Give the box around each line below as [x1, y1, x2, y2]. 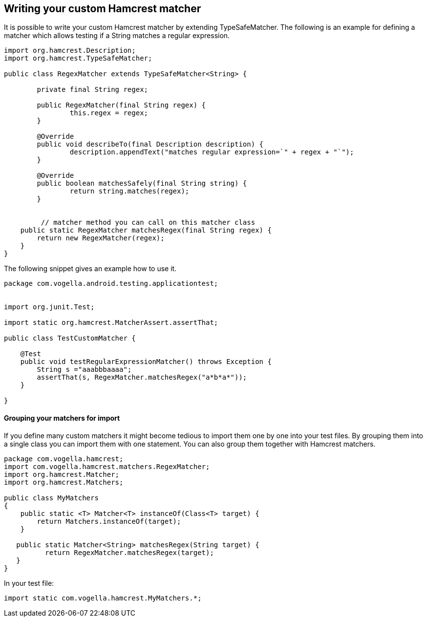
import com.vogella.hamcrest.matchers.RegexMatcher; [4, 462, 210, 471]
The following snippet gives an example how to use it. [4, 264, 177, 273]
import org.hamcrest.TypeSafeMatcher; [4, 54, 152, 63]
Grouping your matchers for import [4, 414, 120, 423]
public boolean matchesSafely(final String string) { [37, 179, 247, 188]
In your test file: [4, 578, 54, 587]
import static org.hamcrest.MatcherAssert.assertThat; [4, 319, 218, 327]
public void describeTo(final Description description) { [37, 140, 264, 149]
